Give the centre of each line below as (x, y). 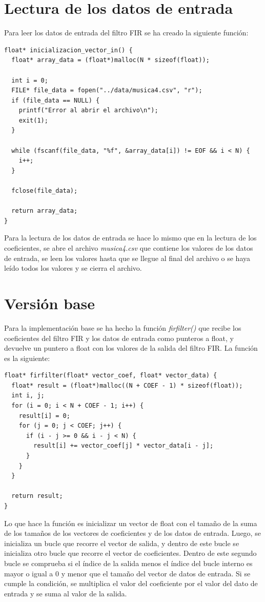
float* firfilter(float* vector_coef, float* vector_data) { (111, 376)
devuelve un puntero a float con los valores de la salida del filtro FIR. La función (131, 348)
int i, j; (28, 396)
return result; (37, 496)
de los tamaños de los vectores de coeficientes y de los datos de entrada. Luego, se (132, 533)
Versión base (50, 303)
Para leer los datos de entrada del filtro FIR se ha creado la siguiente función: (126, 33)
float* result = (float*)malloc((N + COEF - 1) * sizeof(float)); (127, 385)
